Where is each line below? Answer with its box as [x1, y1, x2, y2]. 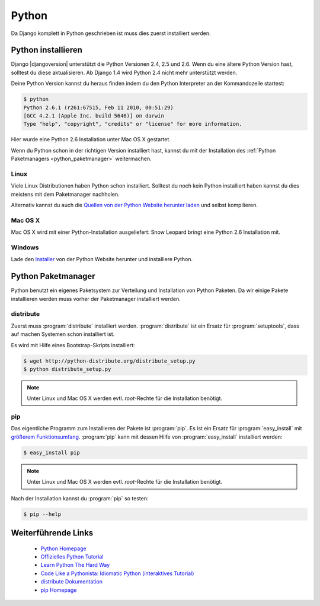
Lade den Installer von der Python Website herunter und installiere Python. [11, 256, 193, 263]
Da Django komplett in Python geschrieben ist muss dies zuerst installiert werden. [11, 30, 211, 37]
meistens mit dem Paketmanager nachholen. [11, 191, 120, 198]
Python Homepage [40, 545, 87, 552]
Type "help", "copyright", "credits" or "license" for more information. [23, 120, 242, 128]
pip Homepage [40, 586, 77, 594]
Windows [11, 243, 39, 252]
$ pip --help [23, 510, 62, 518]
